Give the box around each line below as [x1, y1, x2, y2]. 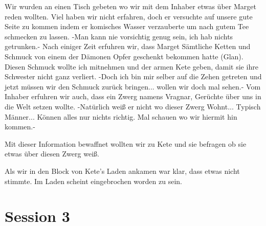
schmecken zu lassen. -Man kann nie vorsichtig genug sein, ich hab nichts [5, 31, 233, 41]
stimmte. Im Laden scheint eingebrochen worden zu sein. [5, 175, 182, 186]
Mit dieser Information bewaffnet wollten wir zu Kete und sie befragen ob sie [5, 138, 247, 149]
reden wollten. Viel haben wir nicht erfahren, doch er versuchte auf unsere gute [5, 11, 253, 21]
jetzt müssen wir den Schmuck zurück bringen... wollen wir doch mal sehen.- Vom [5, 81, 261, 92]
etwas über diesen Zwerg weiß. [5, 148, 99, 159]
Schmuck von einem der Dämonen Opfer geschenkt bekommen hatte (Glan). [5, 51, 243, 61]
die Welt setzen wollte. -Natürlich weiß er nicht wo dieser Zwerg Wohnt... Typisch [5, 101, 261, 111]
